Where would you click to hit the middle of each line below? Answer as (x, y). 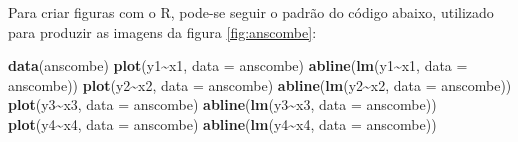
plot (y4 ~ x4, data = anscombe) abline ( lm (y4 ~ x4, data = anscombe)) (222, 123)
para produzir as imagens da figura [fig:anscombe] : (162, 31)
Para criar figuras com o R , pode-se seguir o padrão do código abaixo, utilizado (251, 12)
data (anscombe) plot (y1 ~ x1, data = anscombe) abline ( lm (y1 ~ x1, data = (238, 65)
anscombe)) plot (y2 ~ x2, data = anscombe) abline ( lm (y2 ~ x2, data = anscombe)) (260, 84)
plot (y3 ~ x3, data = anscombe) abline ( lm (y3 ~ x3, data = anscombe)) (222, 104)
